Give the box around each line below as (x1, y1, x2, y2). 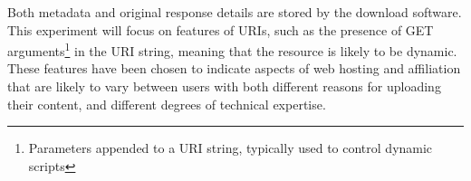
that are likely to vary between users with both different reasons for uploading (7, 77, 441, 96)
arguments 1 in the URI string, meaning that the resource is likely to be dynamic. (7, 39, 457, 60)
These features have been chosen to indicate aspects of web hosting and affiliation (7, 59, 461, 78)
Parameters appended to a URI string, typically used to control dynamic (28, 138, 433, 157)
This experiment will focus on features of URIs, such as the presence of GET (7, 20, 434, 39)
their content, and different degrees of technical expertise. (7, 94, 326, 113)
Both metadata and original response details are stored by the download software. (7, 3, 462, 21)
